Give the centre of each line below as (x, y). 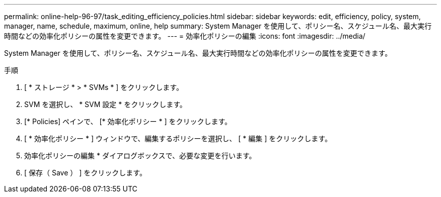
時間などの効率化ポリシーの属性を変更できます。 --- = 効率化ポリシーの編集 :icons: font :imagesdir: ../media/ (185, 36)
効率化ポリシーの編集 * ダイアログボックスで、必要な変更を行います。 (140, 156)
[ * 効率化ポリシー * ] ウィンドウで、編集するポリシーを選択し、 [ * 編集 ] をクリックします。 (178, 138)
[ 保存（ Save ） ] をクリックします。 (85, 173)
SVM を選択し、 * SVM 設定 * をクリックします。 (105, 104)
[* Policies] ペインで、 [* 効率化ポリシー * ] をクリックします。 (128, 121)
